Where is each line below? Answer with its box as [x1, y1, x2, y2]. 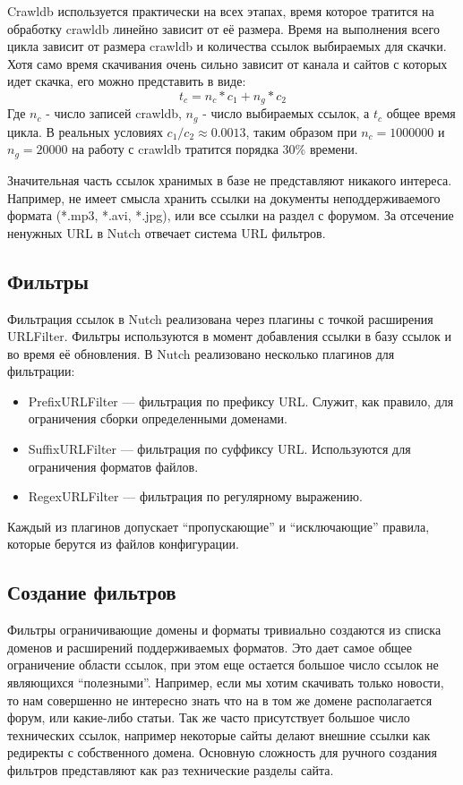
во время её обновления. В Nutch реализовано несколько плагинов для [7, 344, 395, 363]
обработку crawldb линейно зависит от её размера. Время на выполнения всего [7, 19, 440, 38]
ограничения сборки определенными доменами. [28, 409, 287, 428]
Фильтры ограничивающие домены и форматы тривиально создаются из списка [7, 620, 442, 639]
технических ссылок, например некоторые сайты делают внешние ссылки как [7, 725, 431, 744]
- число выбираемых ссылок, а [202, 104, 370, 123]
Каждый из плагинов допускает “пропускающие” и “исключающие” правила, [7, 516, 430, 535]
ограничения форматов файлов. [28, 456, 199, 475]
